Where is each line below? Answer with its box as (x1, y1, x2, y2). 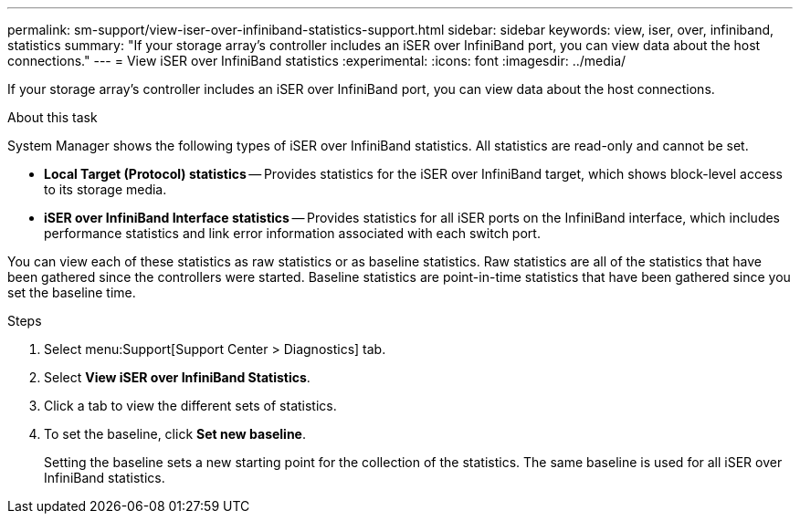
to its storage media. (44, 182, 167, 197)
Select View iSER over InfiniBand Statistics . (44, 370, 311, 385)
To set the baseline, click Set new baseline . (44, 426, 307, 442)
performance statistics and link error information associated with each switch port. (44, 225, 541, 241)
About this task (7, 109, 98, 125)
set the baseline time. (7, 285, 136, 300)
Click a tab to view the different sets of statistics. (44, 398, 337, 413)
